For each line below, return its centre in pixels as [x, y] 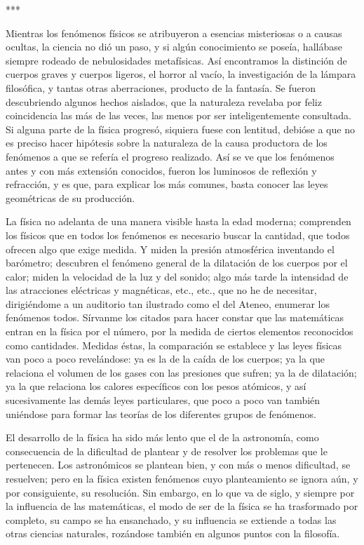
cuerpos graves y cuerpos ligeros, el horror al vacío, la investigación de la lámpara [181, 74]
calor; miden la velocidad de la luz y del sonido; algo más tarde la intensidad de [177, 276]
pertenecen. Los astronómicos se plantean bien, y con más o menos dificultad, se [178, 465]
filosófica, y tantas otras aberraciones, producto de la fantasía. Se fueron [161, 87]
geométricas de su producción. [70, 197]
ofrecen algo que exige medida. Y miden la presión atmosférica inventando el [170, 249]
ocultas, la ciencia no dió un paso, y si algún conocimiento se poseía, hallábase [174, 47]
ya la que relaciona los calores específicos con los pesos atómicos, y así [156, 386]
